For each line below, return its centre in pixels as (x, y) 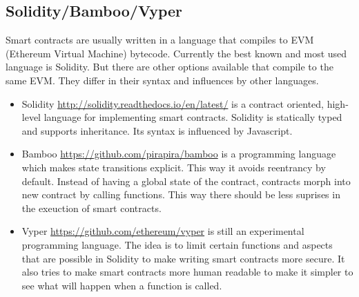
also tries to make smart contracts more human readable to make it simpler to (187, 272)
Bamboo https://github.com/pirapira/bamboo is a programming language (179, 154)
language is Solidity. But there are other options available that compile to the (169, 67)
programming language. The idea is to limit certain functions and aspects (177, 244)
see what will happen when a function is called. (122, 285)
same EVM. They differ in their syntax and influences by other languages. (162, 80)
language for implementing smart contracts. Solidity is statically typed (193, 117)
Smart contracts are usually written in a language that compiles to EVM (160, 40)
